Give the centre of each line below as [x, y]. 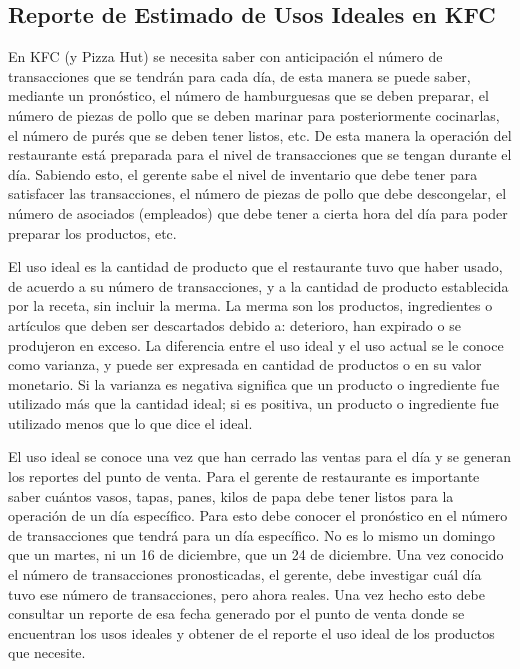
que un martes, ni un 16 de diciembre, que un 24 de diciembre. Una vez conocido [256, 554]
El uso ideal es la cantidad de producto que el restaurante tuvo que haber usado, [255, 266]
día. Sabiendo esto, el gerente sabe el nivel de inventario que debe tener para [243, 173]
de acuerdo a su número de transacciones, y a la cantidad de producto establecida [258, 285]
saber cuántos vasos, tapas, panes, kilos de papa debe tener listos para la [231, 495]
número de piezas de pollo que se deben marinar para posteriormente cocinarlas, [254, 114]
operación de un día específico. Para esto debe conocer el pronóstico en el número [258, 515]
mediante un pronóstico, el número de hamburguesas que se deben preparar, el [248, 95]
